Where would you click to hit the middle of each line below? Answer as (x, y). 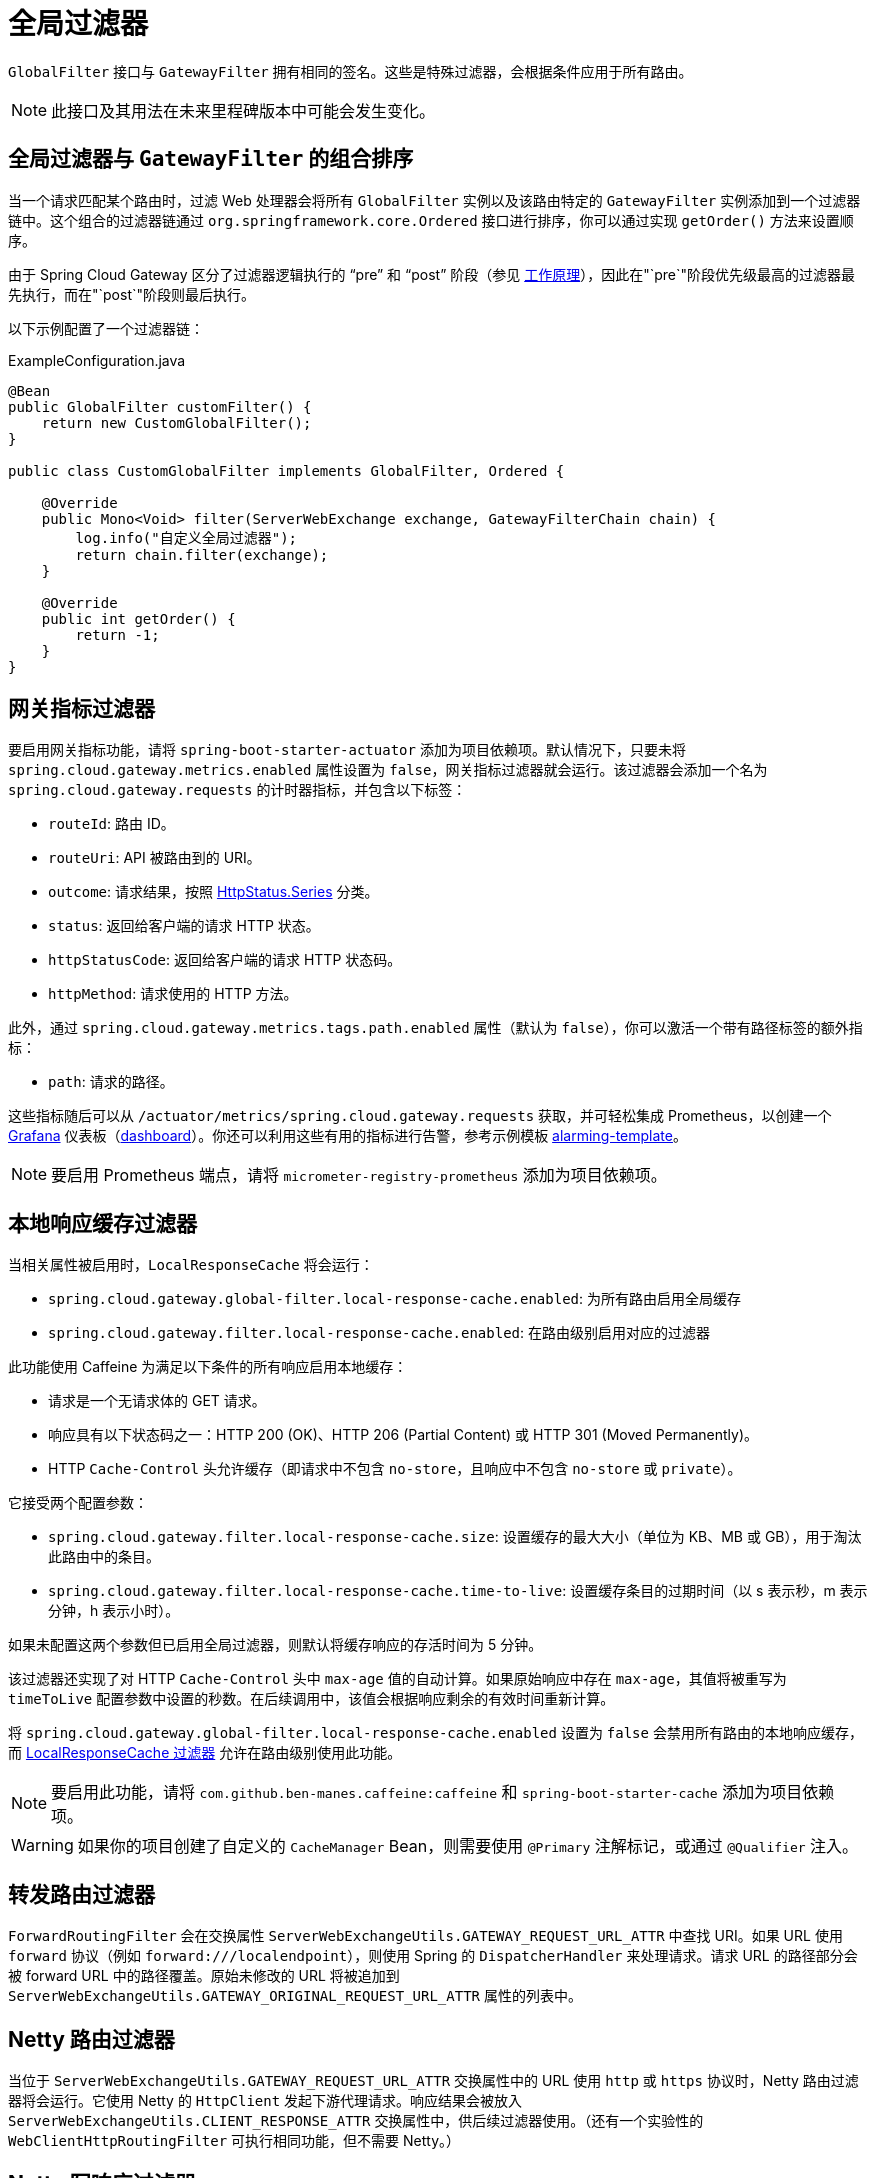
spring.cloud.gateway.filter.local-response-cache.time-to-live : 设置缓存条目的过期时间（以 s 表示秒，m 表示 (458, 1591)
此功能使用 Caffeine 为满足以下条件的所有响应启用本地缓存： (208, 1367)
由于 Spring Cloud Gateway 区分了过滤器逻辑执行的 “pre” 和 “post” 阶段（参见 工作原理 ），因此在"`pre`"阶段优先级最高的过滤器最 (432, 274)
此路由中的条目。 (104, 1557)
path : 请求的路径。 (111, 1082)
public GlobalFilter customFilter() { (160, 406)
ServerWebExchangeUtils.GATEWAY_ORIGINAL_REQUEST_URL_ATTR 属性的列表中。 (295, 1996)
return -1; (117, 634)
